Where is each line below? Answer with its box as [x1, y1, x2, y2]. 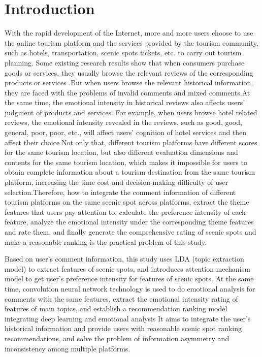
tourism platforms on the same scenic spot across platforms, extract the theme [5, 197, 249, 207]
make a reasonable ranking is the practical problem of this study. [5, 236, 207, 247]
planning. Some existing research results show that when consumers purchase [5, 57, 245, 68]
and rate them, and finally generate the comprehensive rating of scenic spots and [5, 226, 256, 237]
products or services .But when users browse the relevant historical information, [5, 77, 253, 88]
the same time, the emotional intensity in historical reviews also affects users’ [5, 97, 245, 108]
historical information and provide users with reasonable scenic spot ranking [5, 323, 242, 334]
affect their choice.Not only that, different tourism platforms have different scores [5, 137, 257, 147]
